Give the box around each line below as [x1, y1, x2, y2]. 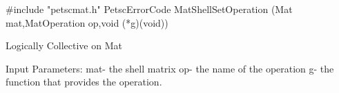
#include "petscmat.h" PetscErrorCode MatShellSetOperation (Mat [6, 2, 293, 16]
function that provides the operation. [6, 75, 162, 89]
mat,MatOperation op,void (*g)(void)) [6, 15, 168, 29]
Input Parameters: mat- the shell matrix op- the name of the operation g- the [6, 61, 334, 75]
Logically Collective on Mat [6, 38, 122, 53]
